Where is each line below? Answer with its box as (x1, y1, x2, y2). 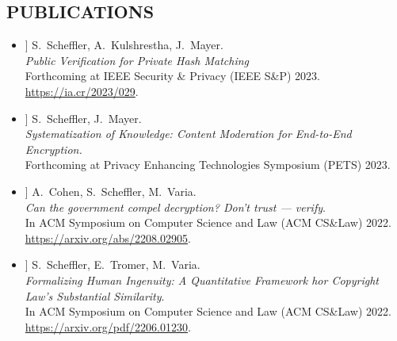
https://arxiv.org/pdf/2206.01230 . (25, 318, 191, 335)
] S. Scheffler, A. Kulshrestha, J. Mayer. (25, 36, 223, 53)
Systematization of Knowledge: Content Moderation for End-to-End (25, 125, 352, 142)
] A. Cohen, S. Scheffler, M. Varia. (25, 182, 197, 199)
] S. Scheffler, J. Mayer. (25, 109, 142, 126)
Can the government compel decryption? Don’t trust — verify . (25, 198, 326, 215)
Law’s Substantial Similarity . (25, 287, 165, 304)
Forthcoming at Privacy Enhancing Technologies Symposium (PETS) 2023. (25, 156, 391, 173)
